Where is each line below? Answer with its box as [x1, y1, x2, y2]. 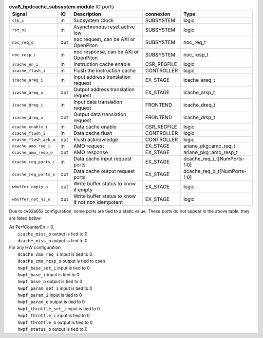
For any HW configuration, [9, 245, 62, 250]
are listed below [9, 215, 41, 221]
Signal [12, 11, 27, 18]
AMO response [73, 149, 108, 156]
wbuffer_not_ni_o [12, 196, 51, 202]
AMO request [73, 142, 104, 149]
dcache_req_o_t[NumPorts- [183, 168, 247, 175]
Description [73, 11, 102, 18]
